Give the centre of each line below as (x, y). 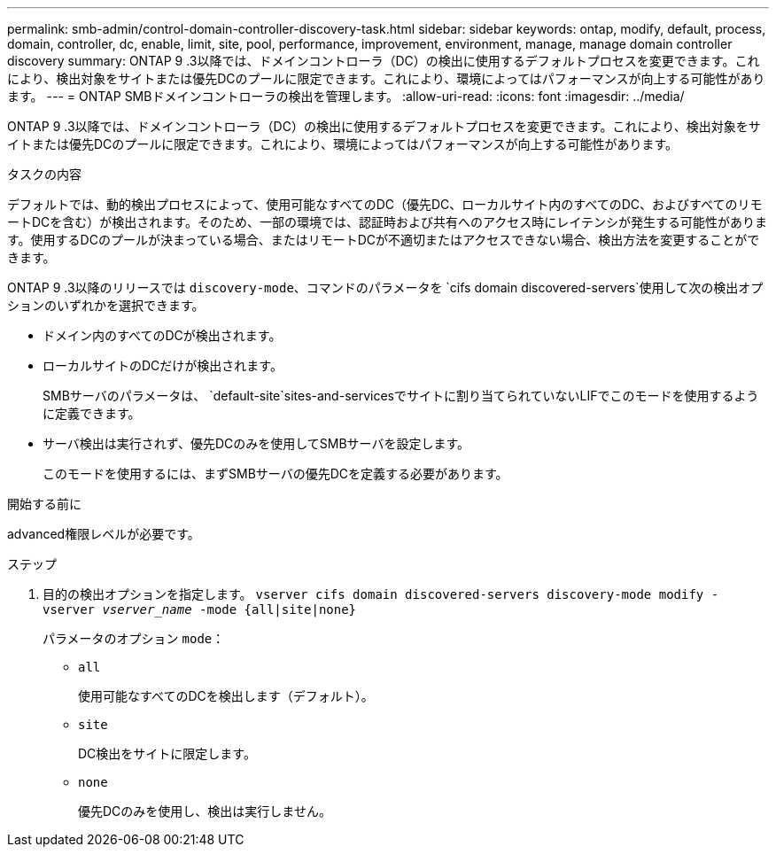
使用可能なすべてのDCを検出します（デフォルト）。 (226, 696)
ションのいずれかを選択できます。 (106, 305)
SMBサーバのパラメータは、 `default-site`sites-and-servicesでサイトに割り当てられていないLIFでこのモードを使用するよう (401, 396)
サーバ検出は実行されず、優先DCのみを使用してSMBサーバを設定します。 (256, 443)
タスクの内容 (44, 174)
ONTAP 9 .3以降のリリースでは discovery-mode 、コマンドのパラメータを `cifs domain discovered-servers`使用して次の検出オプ (385, 287)
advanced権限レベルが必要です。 (104, 534)
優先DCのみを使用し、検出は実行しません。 (205, 811)
